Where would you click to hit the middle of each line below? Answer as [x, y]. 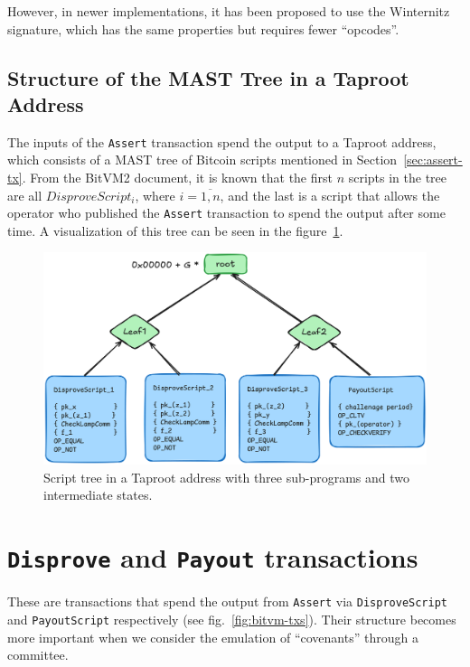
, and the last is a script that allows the [330, 195]
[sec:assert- [433, 160]
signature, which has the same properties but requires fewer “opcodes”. [203, 28]
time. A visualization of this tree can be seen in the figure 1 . [175, 230]
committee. [38, 655]
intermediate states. [98, 495]
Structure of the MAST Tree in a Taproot [208, 77]
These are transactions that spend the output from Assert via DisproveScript [227, 601]
